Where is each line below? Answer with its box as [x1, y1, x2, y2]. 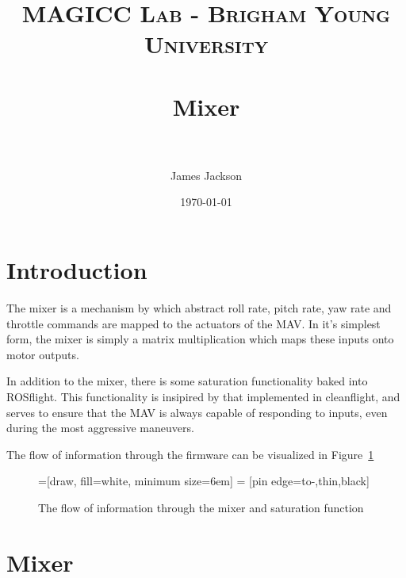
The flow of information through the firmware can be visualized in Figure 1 [6, 446, 374, 462]
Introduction [6, 254, 147, 286]
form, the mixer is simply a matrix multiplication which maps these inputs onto [6, 331, 394, 347]
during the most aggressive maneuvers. [6, 419, 194, 436]
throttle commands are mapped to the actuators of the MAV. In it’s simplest [6, 315, 381, 331]
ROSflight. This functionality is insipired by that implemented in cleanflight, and [6, 388, 400, 404]
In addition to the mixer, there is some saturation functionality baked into [6, 373, 368, 389]
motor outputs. [6, 346, 79, 362]
